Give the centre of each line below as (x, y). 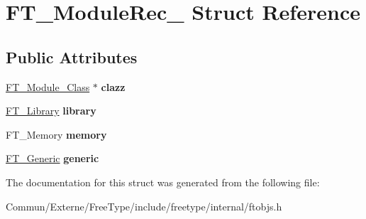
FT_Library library (51, 111)
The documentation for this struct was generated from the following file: (163, 182)
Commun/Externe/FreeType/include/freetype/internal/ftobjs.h (144, 206)
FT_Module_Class (48, 86)
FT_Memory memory (56, 134)
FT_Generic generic (52, 158)
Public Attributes (72, 57)
